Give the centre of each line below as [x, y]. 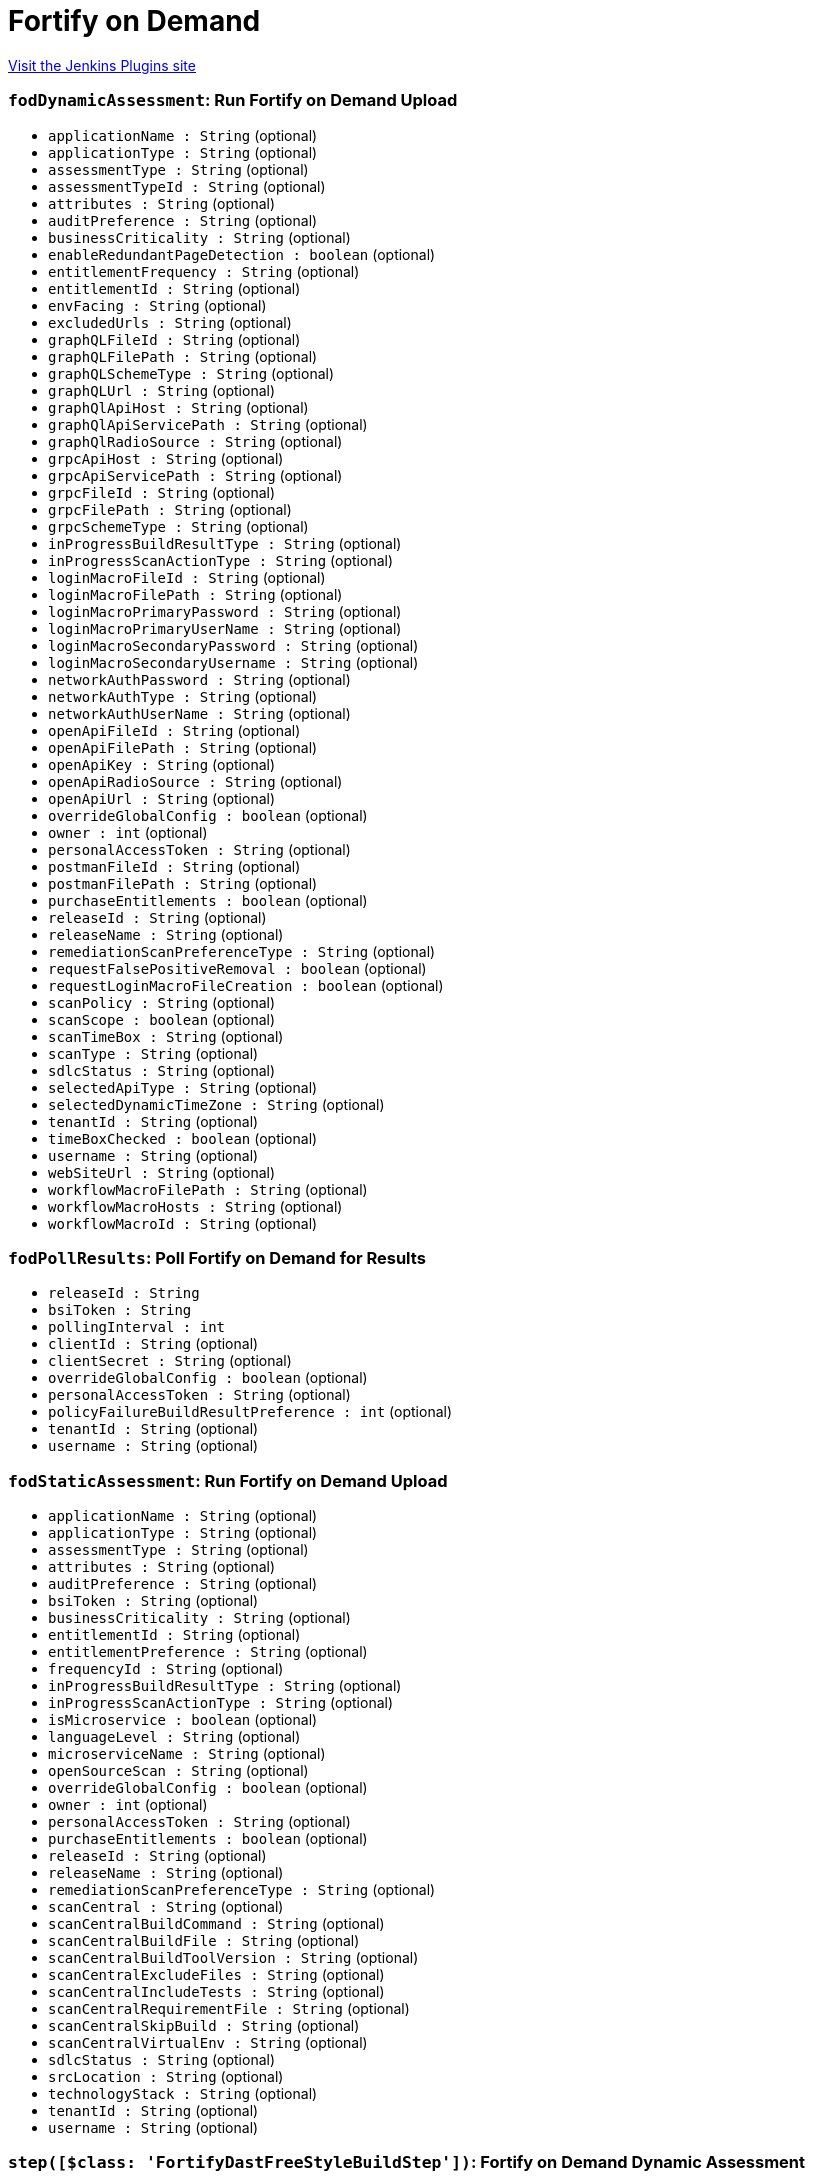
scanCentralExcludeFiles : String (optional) [216, 1974]
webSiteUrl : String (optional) [162, 1172]
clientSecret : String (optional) [170, 1361]
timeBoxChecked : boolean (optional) [183, 1138]
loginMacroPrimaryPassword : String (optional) [225, 611]
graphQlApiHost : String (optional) [178, 407]
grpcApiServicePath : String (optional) [195, 475]
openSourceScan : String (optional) [178, 1770]
